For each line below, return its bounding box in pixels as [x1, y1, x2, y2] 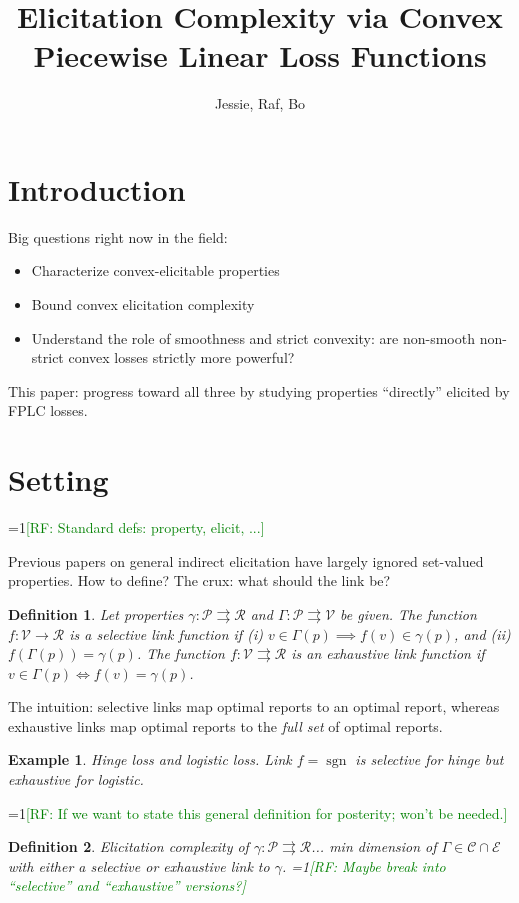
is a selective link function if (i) [69, 623, 263, 644]
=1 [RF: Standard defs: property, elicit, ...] [8, 517, 265, 538]
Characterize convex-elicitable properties [31, 260, 280, 281]
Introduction [8, 168, 186, 209]
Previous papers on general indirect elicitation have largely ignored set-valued [8, 550, 484, 571]
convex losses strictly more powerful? [68, 347, 295, 368]
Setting [8, 459, 109, 500]
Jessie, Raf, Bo [214, 93, 306, 114]
